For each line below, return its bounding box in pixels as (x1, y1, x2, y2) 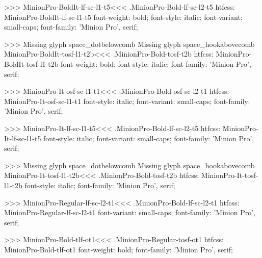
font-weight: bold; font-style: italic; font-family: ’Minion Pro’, (61, 58, 251, 69)
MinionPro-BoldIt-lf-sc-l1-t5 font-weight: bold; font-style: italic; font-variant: (4, 11, 243, 22)
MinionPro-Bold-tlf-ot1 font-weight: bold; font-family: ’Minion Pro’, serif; (4, 244, 233, 254)
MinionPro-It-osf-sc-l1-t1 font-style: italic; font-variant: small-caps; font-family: (4, 95, 250, 106)
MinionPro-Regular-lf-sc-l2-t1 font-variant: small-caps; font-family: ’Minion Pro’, (4, 207, 255, 218)
